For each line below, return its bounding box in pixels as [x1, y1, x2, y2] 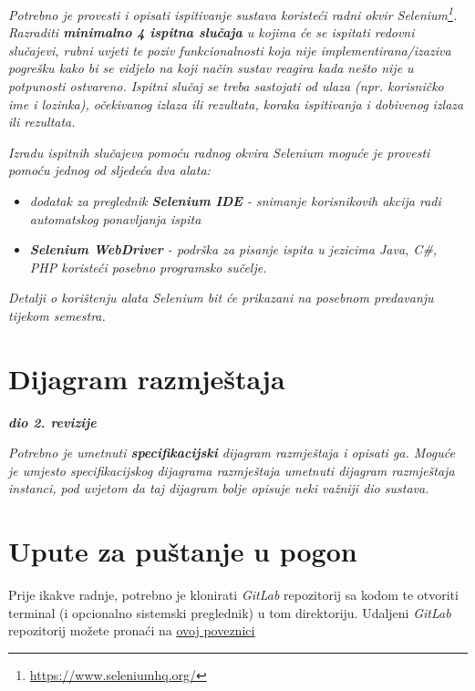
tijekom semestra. [8, 305, 106, 325]
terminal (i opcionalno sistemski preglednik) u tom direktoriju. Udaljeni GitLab [8, 603, 451, 622]
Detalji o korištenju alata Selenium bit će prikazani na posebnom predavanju [8, 288, 434, 307]
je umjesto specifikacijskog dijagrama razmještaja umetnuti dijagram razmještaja [8, 460, 455, 480]
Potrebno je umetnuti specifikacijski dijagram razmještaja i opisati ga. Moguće [8, 443, 455, 462]
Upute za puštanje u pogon [8, 532, 357, 570]
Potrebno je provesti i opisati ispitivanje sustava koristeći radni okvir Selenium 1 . [8, 3, 458, 24]
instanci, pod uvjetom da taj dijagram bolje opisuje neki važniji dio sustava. [8, 479, 429, 498]
